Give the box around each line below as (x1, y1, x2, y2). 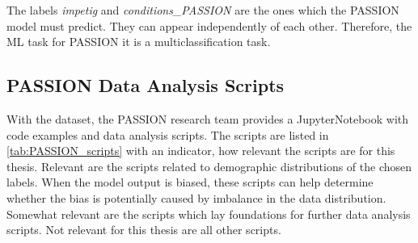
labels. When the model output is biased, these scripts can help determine (6, 174, 374, 191)
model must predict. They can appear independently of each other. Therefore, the (6, 17, 412, 34)
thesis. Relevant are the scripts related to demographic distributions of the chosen (6, 157, 412, 174)
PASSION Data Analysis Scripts (6, 73, 285, 98)
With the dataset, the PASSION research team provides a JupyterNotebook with (6, 110, 409, 127)
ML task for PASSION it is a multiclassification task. (6, 33, 271, 50)
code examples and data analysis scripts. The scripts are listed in (6, 126, 329, 143)
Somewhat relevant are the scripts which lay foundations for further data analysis (6, 205, 411, 222)
